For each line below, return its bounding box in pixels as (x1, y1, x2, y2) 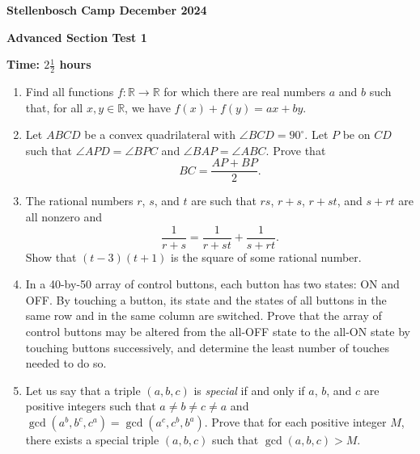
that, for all (25, 99, 83, 116)
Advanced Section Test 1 (6, 28, 147, 45)
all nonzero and (25, 208, 102, 225)
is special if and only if (193, 381, 305, 398)
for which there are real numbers (163, 83, 326, 100)
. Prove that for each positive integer (204, 414, 387, 431)
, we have (125, 99, 171, 116)
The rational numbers (25, 192, 134, 209)
